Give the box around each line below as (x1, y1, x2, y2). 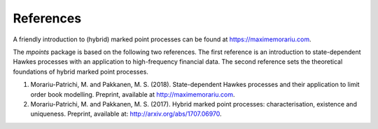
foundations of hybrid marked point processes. (13, 67, 148, 76)
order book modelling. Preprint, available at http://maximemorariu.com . (30, 90, 235, 98)
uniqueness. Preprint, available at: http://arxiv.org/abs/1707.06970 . (30, 109, 222, 118)
